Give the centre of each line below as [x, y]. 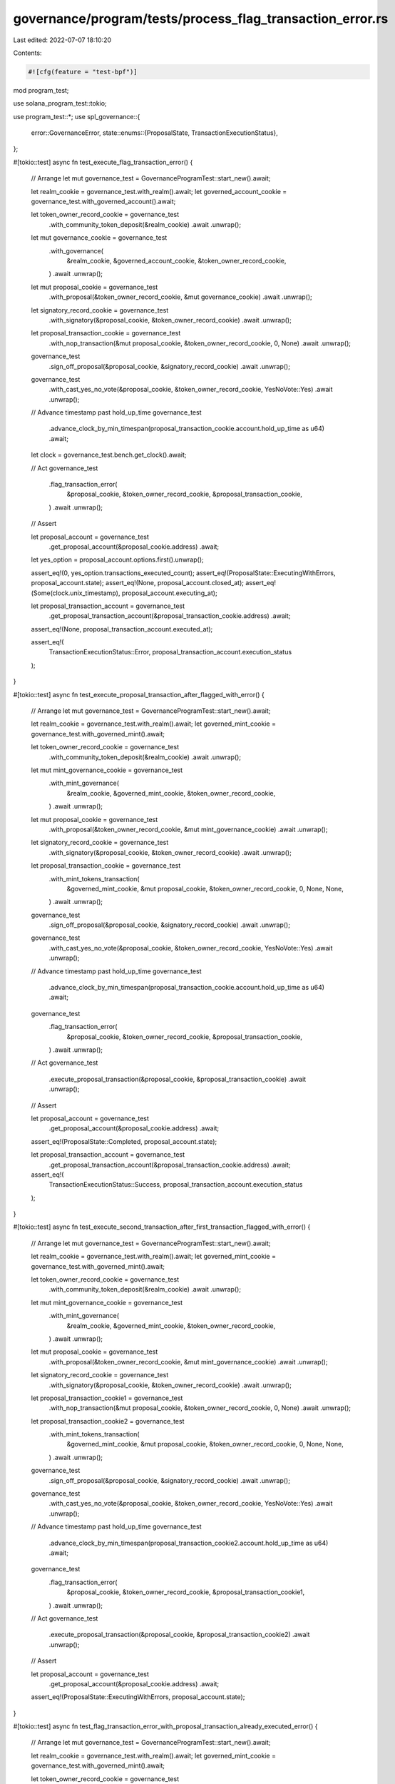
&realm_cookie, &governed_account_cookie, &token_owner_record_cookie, [176, 260]
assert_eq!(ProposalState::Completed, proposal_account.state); [124, 1141]
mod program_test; [41, 90]
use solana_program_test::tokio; [60, 103]
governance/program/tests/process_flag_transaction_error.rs [201, 19]
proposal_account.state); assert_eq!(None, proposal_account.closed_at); [137, 583]
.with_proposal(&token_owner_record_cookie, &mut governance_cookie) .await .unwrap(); [181, 297]
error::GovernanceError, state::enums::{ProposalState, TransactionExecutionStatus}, [154, 133]
